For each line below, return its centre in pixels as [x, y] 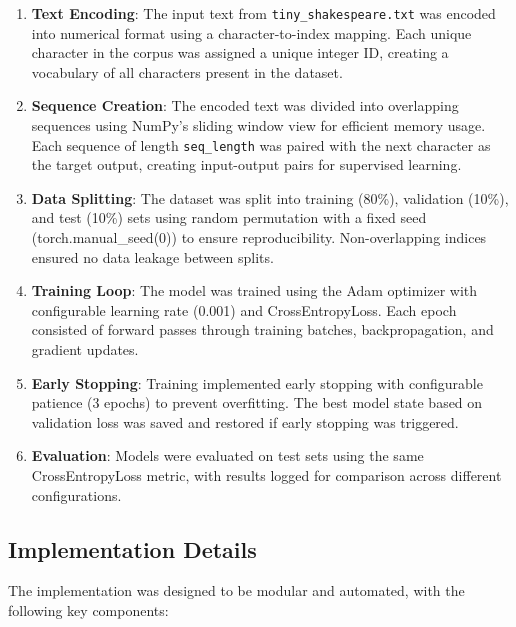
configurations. [76, 494]
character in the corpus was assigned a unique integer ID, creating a [240, 52]
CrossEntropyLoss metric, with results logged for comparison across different [266, 475]
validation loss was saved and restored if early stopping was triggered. [245, 421]
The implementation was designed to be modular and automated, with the [236, 590]
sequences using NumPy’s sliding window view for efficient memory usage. [258, 125]
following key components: [88, 609]
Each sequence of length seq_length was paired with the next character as [261, 144]
